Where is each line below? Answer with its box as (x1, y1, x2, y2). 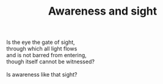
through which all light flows (6, 45, 78, 52)
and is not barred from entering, (6, 52, 87, 59)
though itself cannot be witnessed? (6, 58, 95, 65)
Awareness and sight (48, 4, 158, 18)
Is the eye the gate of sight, (6, 38, 75, 46)
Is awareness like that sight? (6, 71, 78, 79)
